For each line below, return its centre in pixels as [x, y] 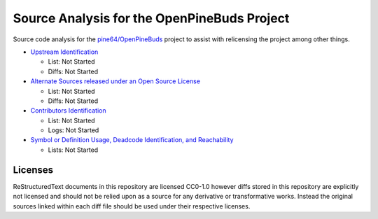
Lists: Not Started [73, 150]
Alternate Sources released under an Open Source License [115, 81]
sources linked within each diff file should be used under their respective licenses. [132, 206]
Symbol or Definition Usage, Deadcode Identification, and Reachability [132, 140]
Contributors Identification [68, 111]
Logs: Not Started [73, 130]
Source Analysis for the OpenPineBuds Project [151, 18]
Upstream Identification [64, 52]
